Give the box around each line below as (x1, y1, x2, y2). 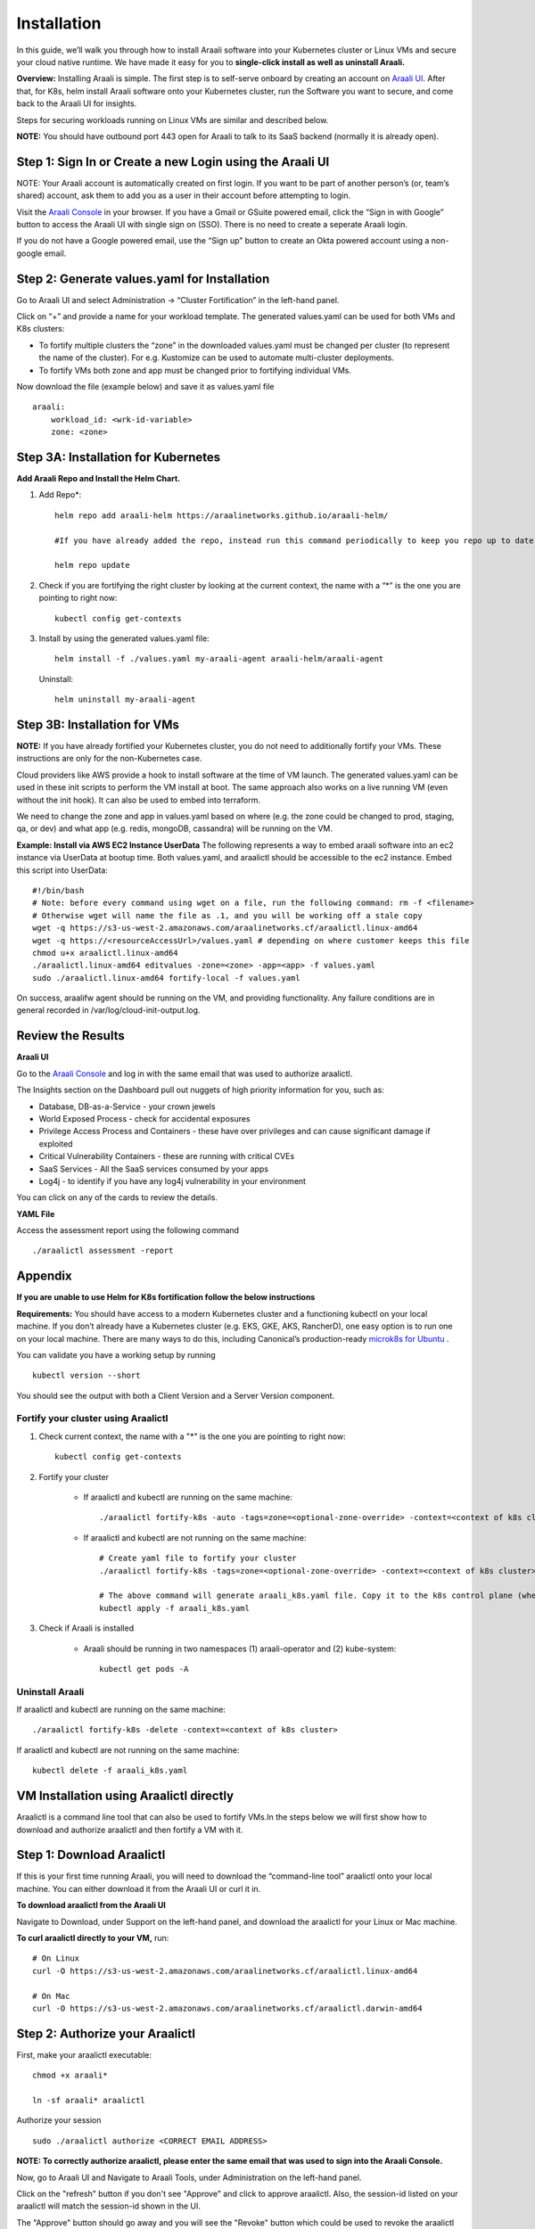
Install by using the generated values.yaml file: (38, 633, 210, 644)
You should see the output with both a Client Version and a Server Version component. (16, 1390, 335, 1401)
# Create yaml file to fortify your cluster (99, 1553, 298, 1564)
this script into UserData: (16, 865, 109, 876)
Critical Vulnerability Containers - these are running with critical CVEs (38, 1151, 295, 1162)
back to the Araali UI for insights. (16, 98, 137, 109)
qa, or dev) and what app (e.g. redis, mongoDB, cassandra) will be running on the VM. (16, 823, 333, 834)
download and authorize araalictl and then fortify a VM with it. (16, 1824, 243, 1835)
